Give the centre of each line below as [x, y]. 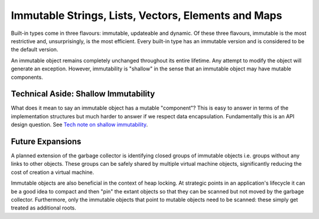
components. [27, 77]
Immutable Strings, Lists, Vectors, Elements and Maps [147, 15]
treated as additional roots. [43, 208]
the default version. [35, 50]
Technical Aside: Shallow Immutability [83, 94]
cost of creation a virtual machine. [53, 172]
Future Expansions [46, 141]
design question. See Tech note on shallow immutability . [79, 125]
